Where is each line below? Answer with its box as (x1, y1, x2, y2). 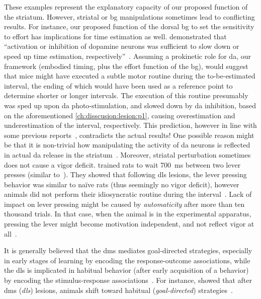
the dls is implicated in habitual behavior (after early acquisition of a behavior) (4, 265, 249, 275)
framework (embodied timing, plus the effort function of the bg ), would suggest (4, 60, 248, 71)
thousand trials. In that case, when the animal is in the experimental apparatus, (4, 208, 251, 219)
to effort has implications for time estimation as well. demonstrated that (4, 31, 227, 41)
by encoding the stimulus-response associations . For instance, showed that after (4, 275, 252, 285)
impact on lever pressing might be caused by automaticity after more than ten (4, 198, 245, 209)
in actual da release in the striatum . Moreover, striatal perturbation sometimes (4, 149, 251, 160)
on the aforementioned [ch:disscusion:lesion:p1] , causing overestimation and (4, 110, 235, 120)
